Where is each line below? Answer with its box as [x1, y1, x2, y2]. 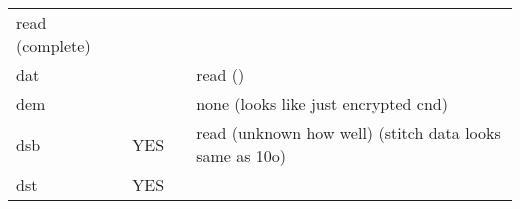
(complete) [16, 34, 91, 57]
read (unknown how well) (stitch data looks [196, 121, 501, 144]
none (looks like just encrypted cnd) [196, 92, 448, 115]
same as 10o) [196, 144, 287, 167]
